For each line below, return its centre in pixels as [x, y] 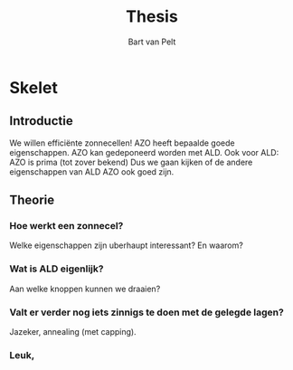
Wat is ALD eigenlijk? [57, 269]
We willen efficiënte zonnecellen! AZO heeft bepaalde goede [122, 143]
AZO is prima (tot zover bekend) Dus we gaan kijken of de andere [131, 162]
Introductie [42, 121]
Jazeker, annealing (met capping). [73, 332]
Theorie [32, 200]
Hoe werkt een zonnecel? [66, 226]
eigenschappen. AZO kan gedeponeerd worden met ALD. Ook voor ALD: [144, 152]
